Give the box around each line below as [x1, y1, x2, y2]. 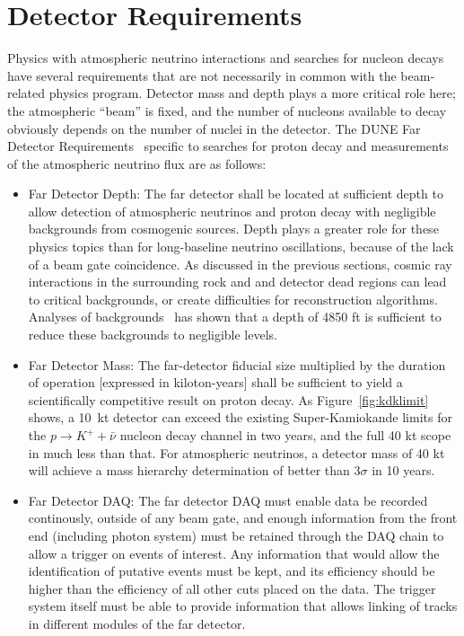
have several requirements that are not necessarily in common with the [7, 66, 397, 84]
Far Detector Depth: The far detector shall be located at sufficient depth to [28, 184, 443, 203]
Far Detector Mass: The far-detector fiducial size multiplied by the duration [28, 355, 446, 374]
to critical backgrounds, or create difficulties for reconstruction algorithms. [28, 289, 438, 308]
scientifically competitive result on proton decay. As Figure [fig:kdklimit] [28, 390, 429, 409]
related [7, 84, 46, 102]
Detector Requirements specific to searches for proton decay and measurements [7, 137, 449, 155]
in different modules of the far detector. [28, 614, 246, 632]
